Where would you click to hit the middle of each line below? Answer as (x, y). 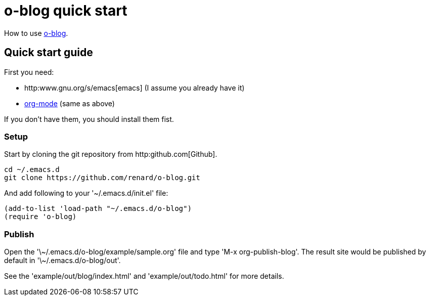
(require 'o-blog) (40, 217)
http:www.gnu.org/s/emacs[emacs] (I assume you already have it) (135, 88)
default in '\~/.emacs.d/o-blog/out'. (62, 261)
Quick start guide (49, 53)
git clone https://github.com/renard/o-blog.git (102, 178)
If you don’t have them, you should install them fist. (89, 119)
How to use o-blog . (36, 33)
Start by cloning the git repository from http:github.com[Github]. (111, 154)
